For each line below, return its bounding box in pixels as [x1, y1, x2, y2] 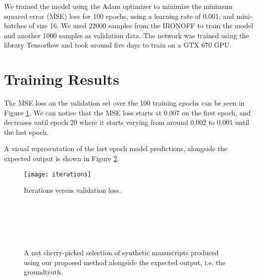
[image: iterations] [24, 170, 92, 178]
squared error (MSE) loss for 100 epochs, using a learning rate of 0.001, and [4, 10, 234, 21]
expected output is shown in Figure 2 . [4, 153, 119, 164]
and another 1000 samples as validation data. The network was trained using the [4, 30, 249, 40]
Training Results [4, 69, 119, 89]
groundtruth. [24, 267, 63, 277]
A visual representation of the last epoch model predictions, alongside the [4, 143, 227, 154]
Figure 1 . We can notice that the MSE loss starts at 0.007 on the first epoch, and [4, 107, 251, 117]
